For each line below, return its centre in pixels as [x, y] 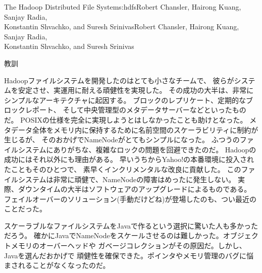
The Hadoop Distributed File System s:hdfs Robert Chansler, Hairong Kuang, [123, 7]
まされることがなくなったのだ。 [57, 265]
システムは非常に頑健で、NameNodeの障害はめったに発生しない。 [127, 179]
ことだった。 [25, 209]
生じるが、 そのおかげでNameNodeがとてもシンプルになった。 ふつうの [122, 140]
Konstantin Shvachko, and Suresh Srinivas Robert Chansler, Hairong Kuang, [122, 26]
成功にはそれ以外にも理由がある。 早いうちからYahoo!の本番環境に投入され [129, 159]
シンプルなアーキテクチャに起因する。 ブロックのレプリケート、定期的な [125, 100]
